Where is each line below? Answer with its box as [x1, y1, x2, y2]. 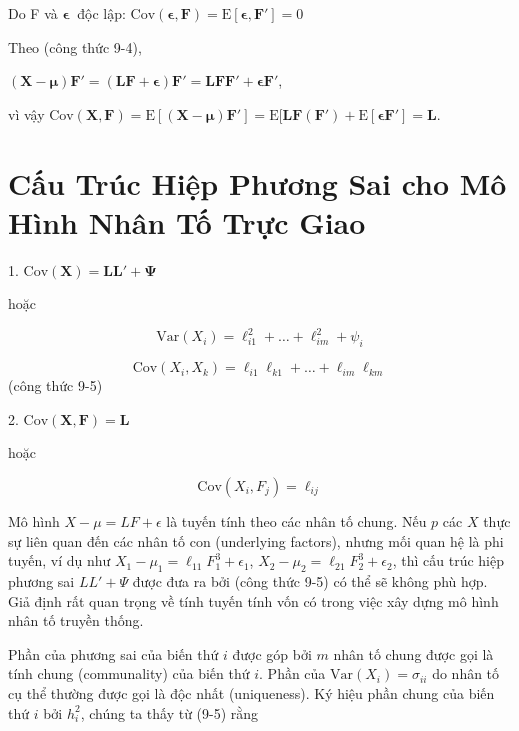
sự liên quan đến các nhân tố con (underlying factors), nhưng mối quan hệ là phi [8, 530, 504, 551]
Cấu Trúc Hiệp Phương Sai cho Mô [8, 162, 507, 203]
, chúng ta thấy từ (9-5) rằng [80, 702, 259, 723]
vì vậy [8, 103, 45, 124]
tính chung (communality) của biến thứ [8, 663, 250, 684]
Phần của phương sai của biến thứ [8, 643, 219, 664]
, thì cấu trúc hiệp [392, 550, 504, 571]
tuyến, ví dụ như [8, 550, 111, 571]
